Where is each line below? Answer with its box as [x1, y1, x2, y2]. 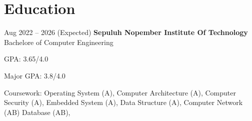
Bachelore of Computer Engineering [4, 36, 113, 47]
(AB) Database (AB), [4, 106, 70, 117]
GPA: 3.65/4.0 [4, 53, 48, 64]
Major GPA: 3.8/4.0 [4, 70, 65, 80]
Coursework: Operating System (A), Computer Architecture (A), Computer [4, 87, 236, 97]
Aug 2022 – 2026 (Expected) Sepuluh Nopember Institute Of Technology [4, 27, 248, 37]
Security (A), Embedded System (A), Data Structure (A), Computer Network [4, 97, 243, 107]
